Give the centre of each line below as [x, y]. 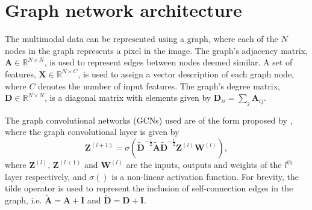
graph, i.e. [23, 200]
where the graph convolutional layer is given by [92, 132]
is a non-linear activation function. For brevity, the [205, 176]
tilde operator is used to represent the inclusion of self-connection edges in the [149, 188]
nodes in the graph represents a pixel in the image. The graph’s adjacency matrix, [156, 50]
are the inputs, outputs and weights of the [204, 165]
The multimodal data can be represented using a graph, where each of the [142, 39]
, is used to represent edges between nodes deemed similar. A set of [168, 62]
